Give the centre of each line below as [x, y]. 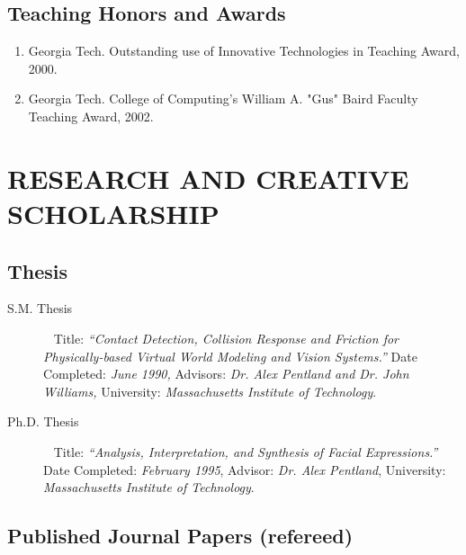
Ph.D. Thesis [43, 421]
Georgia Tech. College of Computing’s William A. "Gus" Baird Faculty [223, 98]
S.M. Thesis [40, 308]
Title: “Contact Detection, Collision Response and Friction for [226, 338]
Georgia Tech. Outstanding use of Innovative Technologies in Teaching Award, [244, 51]
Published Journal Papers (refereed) [180, 536]
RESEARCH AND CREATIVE [208, 178]
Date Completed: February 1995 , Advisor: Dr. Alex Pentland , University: [245, 469]
